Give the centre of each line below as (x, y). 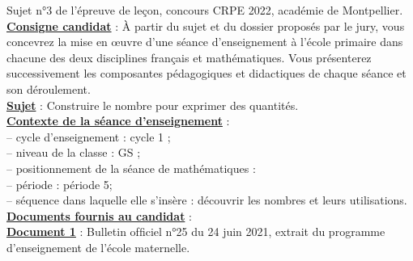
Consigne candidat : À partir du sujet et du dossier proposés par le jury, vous (206, 25)
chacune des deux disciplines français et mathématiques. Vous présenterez (189, 57)
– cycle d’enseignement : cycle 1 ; (89, 136)
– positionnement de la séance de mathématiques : (131, 168)
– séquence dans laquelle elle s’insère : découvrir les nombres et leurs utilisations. (207, 200)
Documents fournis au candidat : (99, 215)
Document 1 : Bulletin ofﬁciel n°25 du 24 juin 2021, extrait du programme (196, 232)
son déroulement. (49, 88)
